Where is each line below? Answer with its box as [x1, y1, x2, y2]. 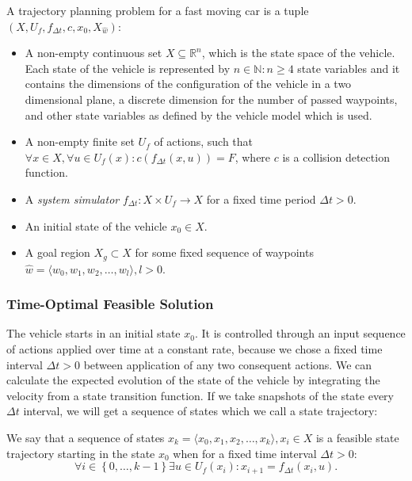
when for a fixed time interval [173, 445, 317, 461]
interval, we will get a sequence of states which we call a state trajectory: [23, 403, 378, 419]
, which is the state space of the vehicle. [201, 44, 395, 61]
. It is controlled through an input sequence [194, 325, 406, 342]
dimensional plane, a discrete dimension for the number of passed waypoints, [25, 90, 398, 107]
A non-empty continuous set [25, 44, 162, 61]
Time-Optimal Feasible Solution [6, 294, 214, 314]
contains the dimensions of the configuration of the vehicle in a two [25, 75, 352, 92]
